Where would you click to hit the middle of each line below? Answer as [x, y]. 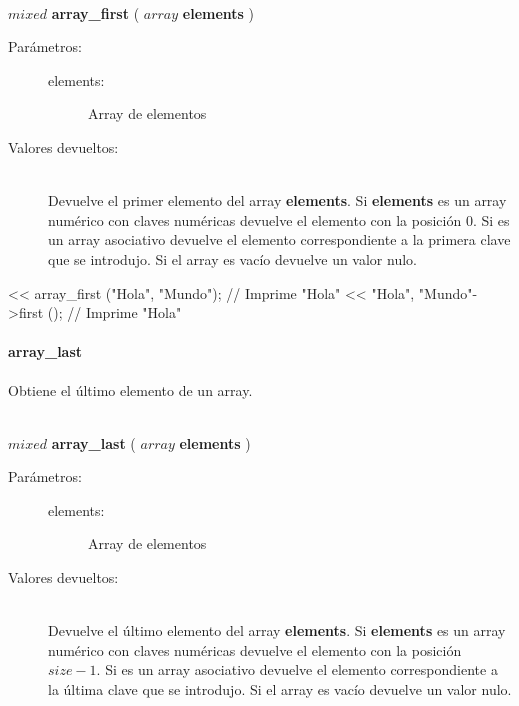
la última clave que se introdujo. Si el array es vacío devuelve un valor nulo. [280, 689]
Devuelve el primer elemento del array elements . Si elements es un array [277, 200]
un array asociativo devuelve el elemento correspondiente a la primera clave [279, 239]
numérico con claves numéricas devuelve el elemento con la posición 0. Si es [279, 219]
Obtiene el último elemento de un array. [130, 389]
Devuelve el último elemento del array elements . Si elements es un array [277, 630]
